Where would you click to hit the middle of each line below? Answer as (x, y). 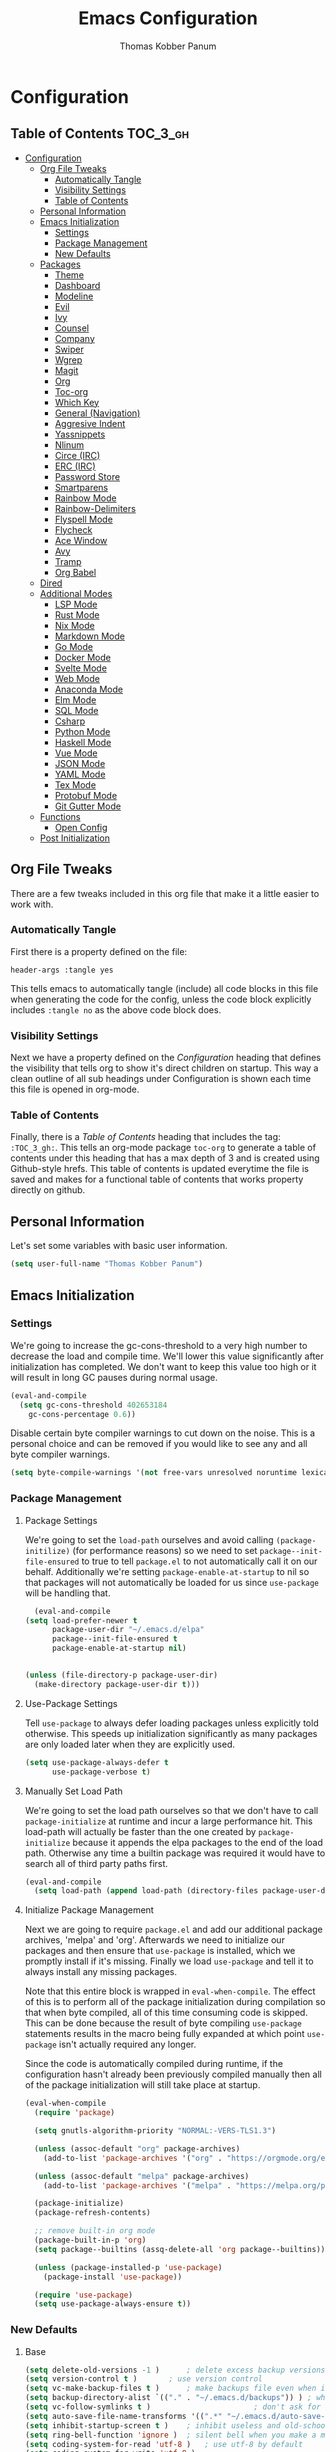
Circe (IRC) (77, 455)
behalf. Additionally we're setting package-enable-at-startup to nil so (167, 1571)
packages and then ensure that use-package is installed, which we (160, 1951)
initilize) (47, 1551)
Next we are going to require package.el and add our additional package (173, 1929)
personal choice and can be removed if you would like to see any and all (159, 1444)
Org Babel (75, 572)
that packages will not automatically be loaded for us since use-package (172, 1582)
